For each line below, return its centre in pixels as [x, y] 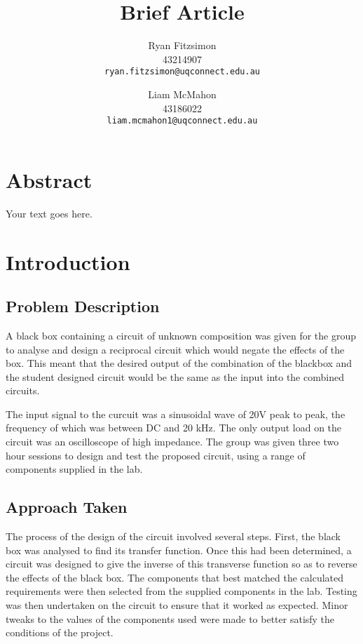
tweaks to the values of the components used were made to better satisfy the [170, 618]
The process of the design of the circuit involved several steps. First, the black [173, 536]
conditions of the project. [60, 632]
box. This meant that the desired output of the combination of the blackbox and [179, 363]
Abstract [49, 179]
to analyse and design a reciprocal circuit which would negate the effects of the [175, 349]
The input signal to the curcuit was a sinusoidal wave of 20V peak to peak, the [176, 414]
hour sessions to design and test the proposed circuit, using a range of [156, 455]
